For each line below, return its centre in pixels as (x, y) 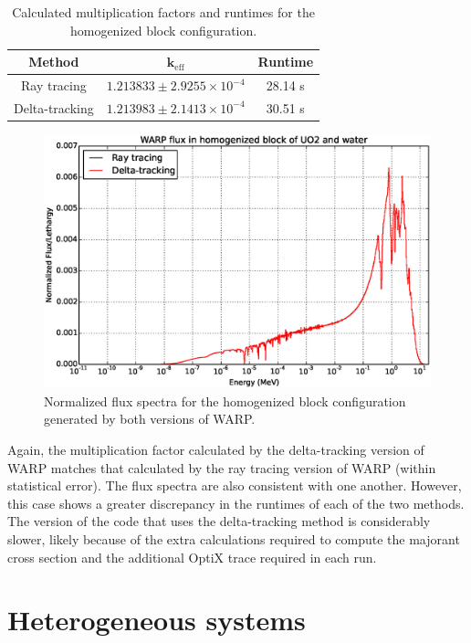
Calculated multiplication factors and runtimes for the (163, 12)
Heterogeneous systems (157, 620)
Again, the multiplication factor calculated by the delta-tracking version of (216, 449)
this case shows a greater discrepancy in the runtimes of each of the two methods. (236, 503)
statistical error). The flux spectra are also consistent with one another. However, (235, 485)
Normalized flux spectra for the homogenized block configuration (225, 401)
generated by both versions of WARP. (150, 419)
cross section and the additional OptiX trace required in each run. (192, 557)
